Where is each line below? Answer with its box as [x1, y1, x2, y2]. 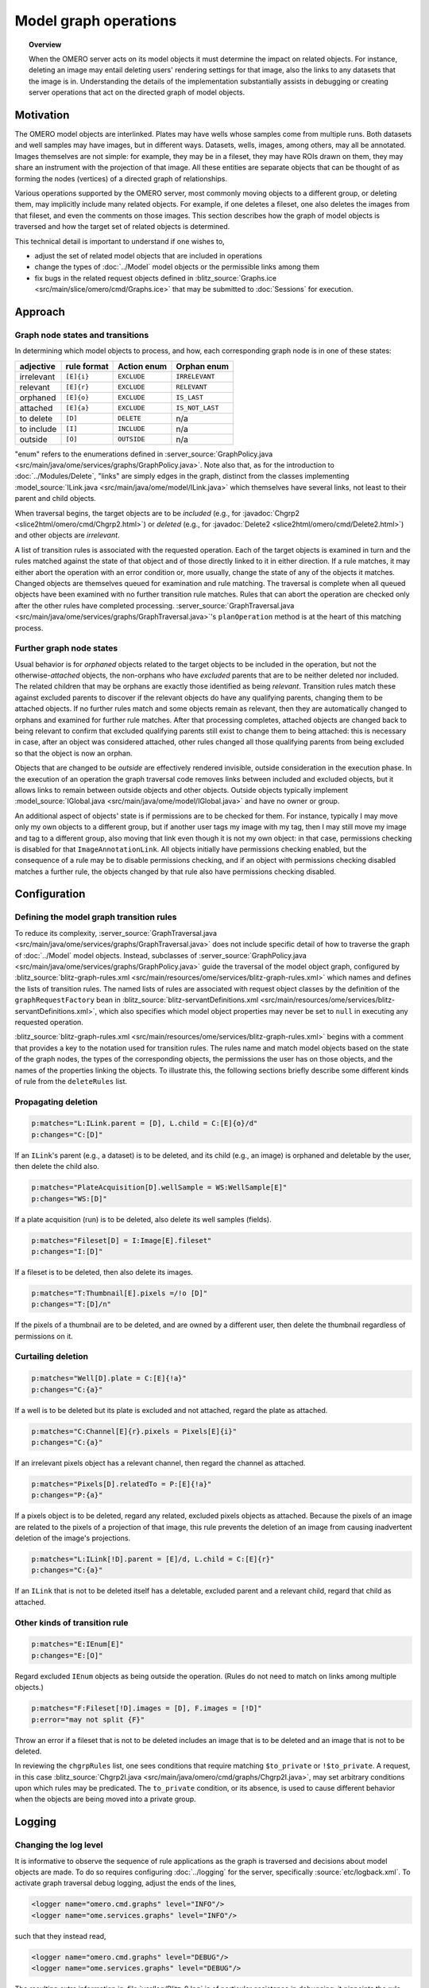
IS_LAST [176, 394, 204, 402]
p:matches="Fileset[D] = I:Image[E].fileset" [31, 1236, 212, 1244]
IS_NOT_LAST [176, 404, 219, 413]
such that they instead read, [14, 1931, 106, 1940]
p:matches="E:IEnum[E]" [31, 1640, 125, 1649]
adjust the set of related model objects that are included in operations [34, 250, 262, 260]
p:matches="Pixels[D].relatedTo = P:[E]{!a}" [31, 1479, 212, 1489]
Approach [14, 305, 65, 318]
